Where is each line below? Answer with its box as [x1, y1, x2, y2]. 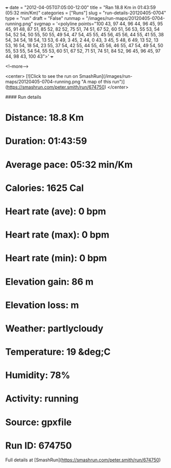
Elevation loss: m [5, 299, 79, 311]
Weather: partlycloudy [5, 323, 104, 334]
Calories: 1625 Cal [5, 182, 84, 194]
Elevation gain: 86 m [5, 276, 94, 287]
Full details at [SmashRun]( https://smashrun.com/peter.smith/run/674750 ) [5, 457, 161, 463]
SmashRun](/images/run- [79, 73, 133, 79]
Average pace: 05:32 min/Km [5, 159, 133, 171]
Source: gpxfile [5, 416, 72, 428]
